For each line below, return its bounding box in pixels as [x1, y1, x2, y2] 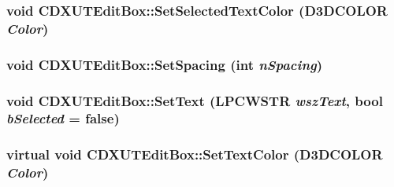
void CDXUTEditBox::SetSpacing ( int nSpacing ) [6, 54, 323, 74]
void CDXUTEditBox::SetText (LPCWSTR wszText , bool [6, 90, 383, 110]
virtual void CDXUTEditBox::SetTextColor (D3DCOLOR [6, 145, 383, 164]
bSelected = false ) [6, 108, 120, 128]
